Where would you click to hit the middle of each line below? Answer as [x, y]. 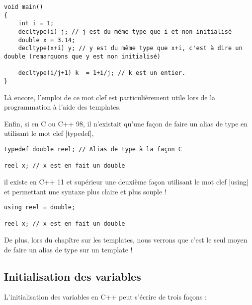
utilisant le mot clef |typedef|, [49, 133]
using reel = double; [40, 208]
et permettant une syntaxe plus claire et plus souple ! [85, 191]
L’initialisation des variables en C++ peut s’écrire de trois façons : [105, 297]
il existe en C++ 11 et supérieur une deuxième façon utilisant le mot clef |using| [126, 181]
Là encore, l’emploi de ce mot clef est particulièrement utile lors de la [110, 97]
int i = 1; [36, 24]
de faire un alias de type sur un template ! [68, 249]
